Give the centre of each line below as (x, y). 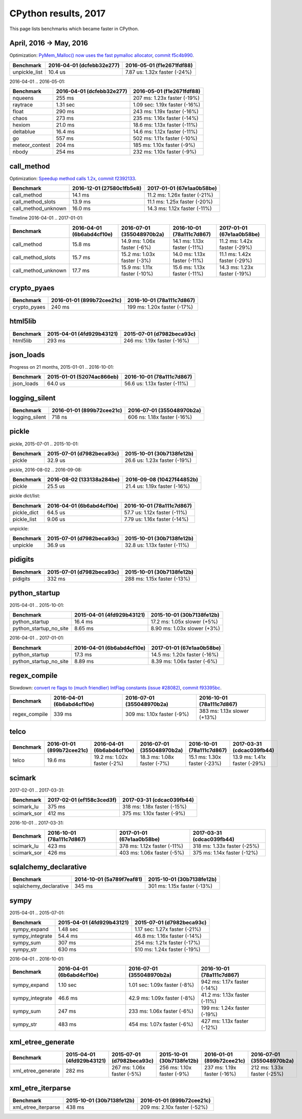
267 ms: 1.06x (128, 1067)
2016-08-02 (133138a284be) (83, 480)
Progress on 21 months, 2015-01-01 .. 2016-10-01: (62, 367)
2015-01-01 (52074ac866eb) (83, 377)
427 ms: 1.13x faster (225, 1021)
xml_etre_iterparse (40, 1088)
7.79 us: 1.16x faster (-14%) (156, 519)
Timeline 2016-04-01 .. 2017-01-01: (46, 218)
